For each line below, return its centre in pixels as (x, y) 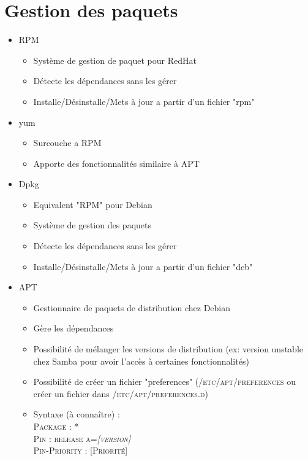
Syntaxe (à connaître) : (77, 414)
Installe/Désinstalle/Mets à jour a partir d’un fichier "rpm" (144, 101)
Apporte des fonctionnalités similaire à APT (116, 163)
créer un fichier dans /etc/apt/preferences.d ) (121, 393)
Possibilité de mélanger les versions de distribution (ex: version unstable (168, 349)
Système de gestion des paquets (92, 225)
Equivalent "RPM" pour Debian (93, 204)
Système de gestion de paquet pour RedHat (115, 60)
